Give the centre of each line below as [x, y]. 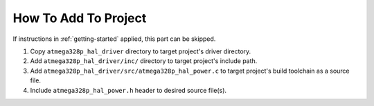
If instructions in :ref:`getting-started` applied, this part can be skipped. [114, 39]
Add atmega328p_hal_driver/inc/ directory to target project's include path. [144, 61]
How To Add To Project [80, 18]
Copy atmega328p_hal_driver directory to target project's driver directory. [141, 51]
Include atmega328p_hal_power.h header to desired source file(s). [128, 90]
